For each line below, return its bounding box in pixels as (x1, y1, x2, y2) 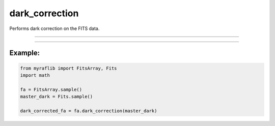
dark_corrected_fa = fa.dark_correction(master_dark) (20, 108, 157, 114)
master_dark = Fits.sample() (20, 94, 93, 100)
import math (20, 72, 50, 78)
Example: (9, 49, 40, 57)
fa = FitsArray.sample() (20, 86, 82, 92)
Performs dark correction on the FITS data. (9, 25, 100, 31)
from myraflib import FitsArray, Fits (20, 65, 117, 71)
